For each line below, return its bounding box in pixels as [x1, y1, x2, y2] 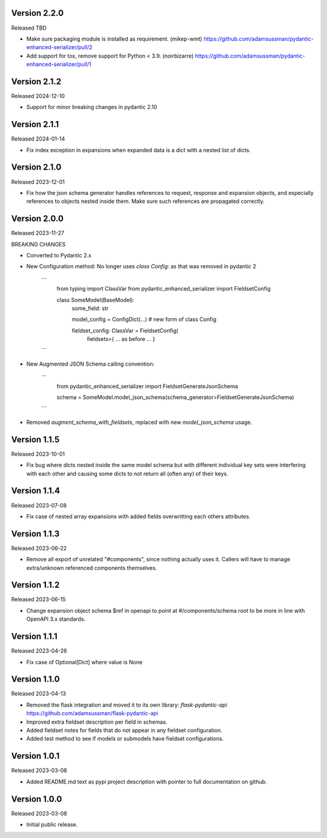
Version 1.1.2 [11, 580, 60, 590]
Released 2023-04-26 [11, 647, 67, 655]
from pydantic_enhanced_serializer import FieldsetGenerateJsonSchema [56, 382, 239, 390]
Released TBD [11, 24, 47, 31]
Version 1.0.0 [11, 794, 62, 804]
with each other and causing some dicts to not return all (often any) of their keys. [26, 470, 228, 477]
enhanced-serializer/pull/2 [26, 44, 93, 51]
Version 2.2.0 [11, 8, 64, 18]
